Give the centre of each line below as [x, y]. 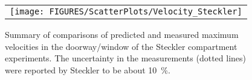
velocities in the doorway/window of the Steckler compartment [121, 46]
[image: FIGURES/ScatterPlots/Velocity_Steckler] [126, 11]
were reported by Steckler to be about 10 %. [88, 69]
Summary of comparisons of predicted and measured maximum [122, 34]
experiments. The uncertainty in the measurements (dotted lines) [126, 58]
